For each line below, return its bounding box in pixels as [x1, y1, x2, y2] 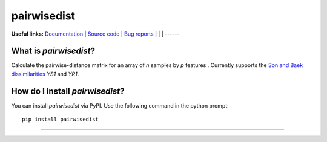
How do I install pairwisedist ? [11, 86, 125, 96]
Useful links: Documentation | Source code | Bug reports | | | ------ [11, 30, 180, 37]
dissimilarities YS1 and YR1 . [11, 70, 79, 77]
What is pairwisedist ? [11, 46, 95, 56]
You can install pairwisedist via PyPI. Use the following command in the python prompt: [11, 102, 230, 109]
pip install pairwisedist [22, 116, 99, 123]
